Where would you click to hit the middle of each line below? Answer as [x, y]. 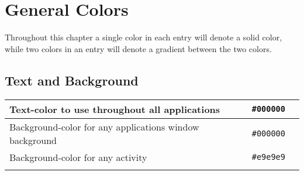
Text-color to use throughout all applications [115, 109]
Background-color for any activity [78, 157]
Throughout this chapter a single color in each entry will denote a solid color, [144, 37]
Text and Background [72, 80]
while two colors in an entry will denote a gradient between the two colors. [138, 48]
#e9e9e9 [268, 157]
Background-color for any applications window [104, 126]
